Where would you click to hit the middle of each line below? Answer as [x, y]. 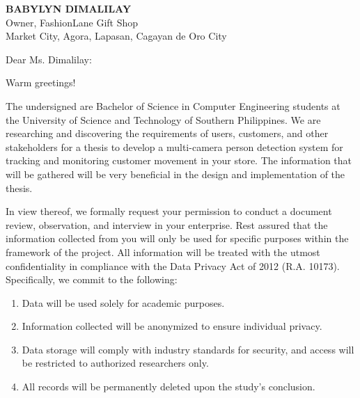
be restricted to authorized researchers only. [115, 363]
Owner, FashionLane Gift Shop [72, 22]
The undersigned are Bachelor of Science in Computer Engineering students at [173, 105]
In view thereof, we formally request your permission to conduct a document [169, 211]
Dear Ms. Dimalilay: [49, 59]
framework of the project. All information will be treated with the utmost [163, 252]
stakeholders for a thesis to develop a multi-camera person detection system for [174, 146]
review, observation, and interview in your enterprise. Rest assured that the [167, 224]
